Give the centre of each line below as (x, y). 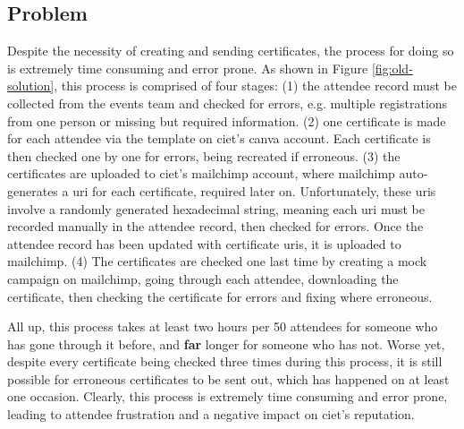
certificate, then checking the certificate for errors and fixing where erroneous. (220, 296)
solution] (31, 86)
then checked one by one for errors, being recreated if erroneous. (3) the (204, 155)
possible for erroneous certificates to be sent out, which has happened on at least (228, 378)
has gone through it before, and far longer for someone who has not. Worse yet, (226, 343)
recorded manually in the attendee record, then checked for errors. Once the (215, 226)
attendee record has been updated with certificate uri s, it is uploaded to (204, 243)
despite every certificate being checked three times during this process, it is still (225, 361)
